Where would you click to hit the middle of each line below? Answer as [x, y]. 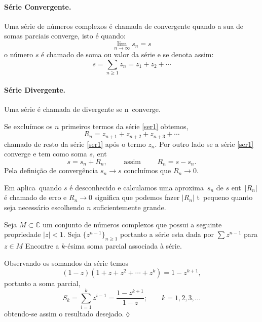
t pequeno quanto [225, 197]
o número [19, 54]
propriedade [23, 234]
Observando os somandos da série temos [66, 263]
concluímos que [147, 170]
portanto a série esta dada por [167, 234]
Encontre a [42, 245]
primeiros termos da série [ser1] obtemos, [125, 126]
